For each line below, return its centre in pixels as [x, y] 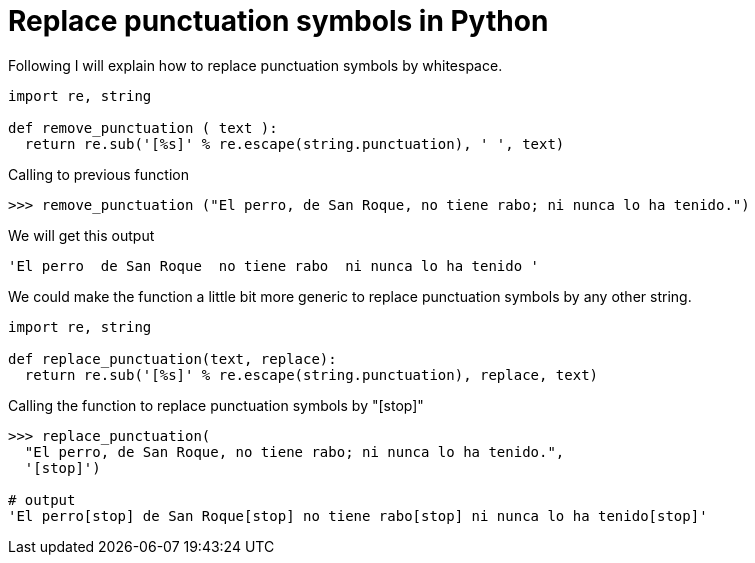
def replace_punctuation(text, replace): [172, 358]
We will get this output [81, 235]
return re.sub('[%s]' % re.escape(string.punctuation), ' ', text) [294, 143]
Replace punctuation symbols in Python [278, 21]
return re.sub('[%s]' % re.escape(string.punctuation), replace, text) [311, 374]
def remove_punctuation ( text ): [143, 127]
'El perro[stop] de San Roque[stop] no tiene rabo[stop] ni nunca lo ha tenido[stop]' [358, 515]
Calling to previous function [98, 174]
